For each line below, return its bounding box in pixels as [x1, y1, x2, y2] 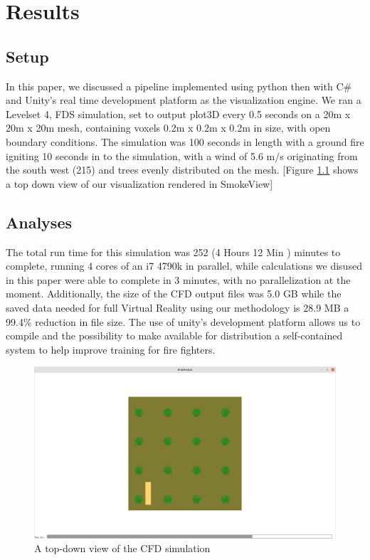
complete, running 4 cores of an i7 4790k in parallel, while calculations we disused [6, 258, 362, 273]
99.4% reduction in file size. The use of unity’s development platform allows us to [6, 314, 361, 329]
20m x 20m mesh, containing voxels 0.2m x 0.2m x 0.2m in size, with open [6, 120, 331, 135]
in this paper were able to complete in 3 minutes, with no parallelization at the [6, 272, 351, 287]
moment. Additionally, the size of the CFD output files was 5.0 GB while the [6, 286, 342, 301]
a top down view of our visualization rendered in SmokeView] [6, 176, 273, 191]
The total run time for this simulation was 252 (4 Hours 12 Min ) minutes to [6, 244, 341, 259]
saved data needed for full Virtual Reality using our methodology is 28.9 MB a [6, 300, 349, 315]
